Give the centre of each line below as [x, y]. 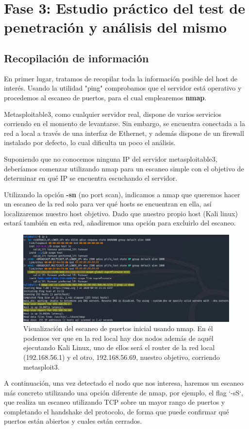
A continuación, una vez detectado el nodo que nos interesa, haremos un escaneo [124, 383]
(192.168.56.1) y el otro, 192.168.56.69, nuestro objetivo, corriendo [122, 357]
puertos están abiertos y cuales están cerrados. [73, 421]
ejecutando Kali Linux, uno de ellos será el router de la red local [119, 347]
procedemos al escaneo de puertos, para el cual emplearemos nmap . [105, 97]
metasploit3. [41, 366]
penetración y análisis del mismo [116, 27]
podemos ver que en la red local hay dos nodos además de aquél [118, 338]
